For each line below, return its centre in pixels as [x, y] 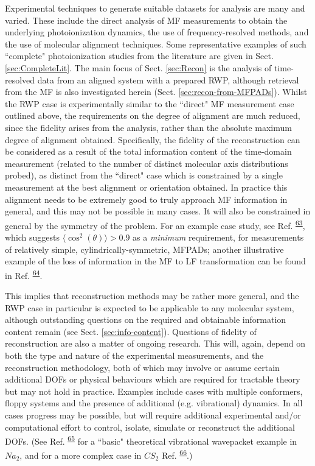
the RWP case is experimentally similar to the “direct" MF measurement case [150, 103]
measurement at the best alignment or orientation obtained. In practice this [146, 187]
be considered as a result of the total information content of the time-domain [148, 151]
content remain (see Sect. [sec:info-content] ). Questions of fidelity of [131, 331]
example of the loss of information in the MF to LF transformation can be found [155, 261]
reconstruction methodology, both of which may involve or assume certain [142, 367]
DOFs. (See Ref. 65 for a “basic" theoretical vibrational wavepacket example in [151, 440]
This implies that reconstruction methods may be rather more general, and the [152, 295]
